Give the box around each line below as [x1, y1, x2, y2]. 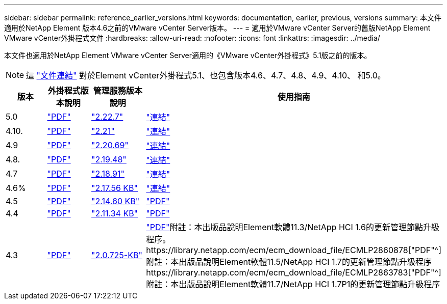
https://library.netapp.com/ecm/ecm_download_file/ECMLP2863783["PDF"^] [146, 267, 441, 278]
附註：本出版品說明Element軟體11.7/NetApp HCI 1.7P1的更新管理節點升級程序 [146, 279, 440, 289]
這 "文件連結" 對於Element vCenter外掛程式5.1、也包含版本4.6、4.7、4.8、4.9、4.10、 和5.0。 [26, 70, 386, 80]
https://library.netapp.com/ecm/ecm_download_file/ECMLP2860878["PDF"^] [146, 245, 441, 255]
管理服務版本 [93, 86, 142, 96]
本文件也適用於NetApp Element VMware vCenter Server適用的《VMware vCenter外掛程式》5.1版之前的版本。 [4, 51, 371, 60]
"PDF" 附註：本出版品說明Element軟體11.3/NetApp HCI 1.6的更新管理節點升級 [146, 222, 439, 232]
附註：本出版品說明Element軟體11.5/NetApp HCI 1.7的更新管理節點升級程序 [146, 257, 432, 267]
